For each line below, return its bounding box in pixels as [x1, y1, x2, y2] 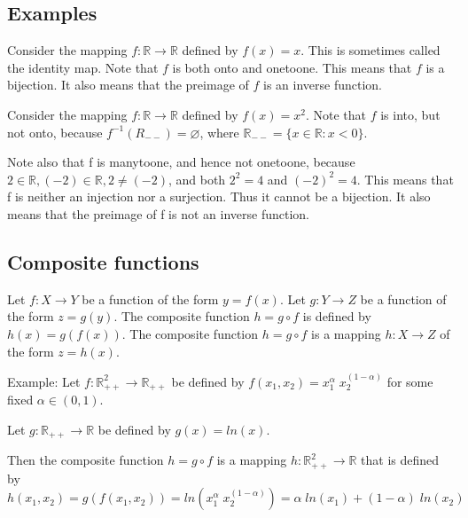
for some [386, 372, 433, 390]
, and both [168, 169, 226, 188]
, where [199, 122, 239, 141]
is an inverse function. [262, 75, 382, 94]
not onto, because [7, 122, 103, 141]
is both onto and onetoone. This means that [172, 58, 412, 76]
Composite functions [7, 247, 199, 275]
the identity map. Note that [7, 58, 159, 76]
